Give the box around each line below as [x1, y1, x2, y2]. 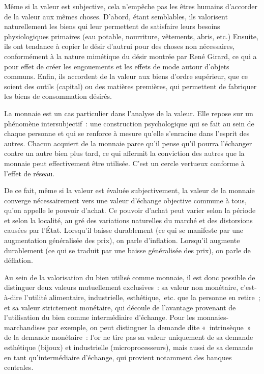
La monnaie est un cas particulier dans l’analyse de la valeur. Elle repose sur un [4, 108, 253, 118]
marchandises [4, 322, 46, 332]
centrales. [4, 362, 34, 372]
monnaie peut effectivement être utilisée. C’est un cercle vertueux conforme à [4, 157, 245, 168]
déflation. [4, 255, 33, 265]
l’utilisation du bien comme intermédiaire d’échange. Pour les [4, 312, 195, 323]
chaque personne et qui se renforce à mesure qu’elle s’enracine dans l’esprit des [4, 128, 250, 139]
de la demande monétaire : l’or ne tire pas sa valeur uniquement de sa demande [4, 332, 253, 342]
